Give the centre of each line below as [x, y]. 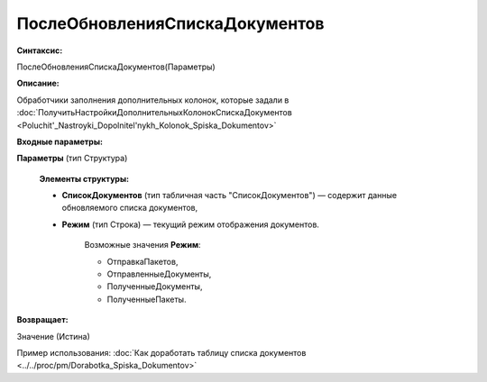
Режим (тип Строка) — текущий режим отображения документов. [191, 224]
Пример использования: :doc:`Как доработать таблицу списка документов [161, 352]
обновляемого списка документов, [130, 208]
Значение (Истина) [53, 336]
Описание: [38, 83]
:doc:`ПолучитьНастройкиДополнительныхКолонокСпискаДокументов [154, 113]
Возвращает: [42, 320]
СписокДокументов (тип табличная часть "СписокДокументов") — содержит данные [230, 196]
